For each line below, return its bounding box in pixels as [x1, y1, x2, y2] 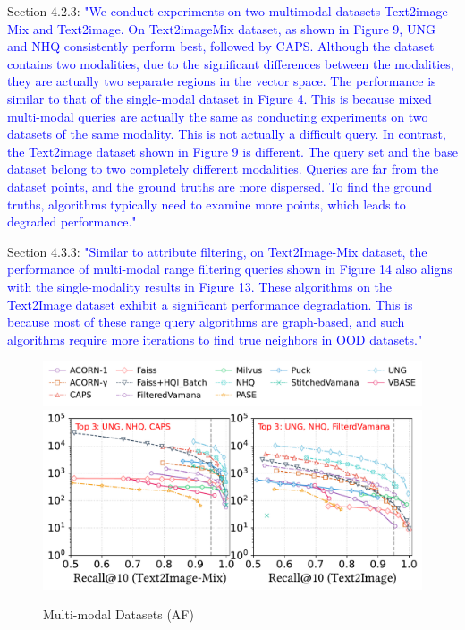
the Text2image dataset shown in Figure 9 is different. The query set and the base [7, 141, 458, 160]
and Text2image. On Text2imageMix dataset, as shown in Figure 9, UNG [32, 19, 435, 38]
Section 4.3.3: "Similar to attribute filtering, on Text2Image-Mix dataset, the [7, 242, 427, 260]
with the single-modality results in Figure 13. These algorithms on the [7, 277, 393, 295]
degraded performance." [7, 212, 137, 231]
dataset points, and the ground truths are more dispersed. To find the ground [7, 176, 433, 195]
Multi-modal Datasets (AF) [43, 605, 194, 624]
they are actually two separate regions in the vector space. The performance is [7, 72, 436, 90]
